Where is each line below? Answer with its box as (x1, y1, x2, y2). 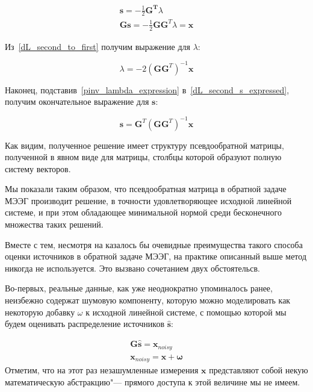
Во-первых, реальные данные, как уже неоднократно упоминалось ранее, (5, 282, 273, 294)
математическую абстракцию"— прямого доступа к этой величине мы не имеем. (5, 375, 300, 388)
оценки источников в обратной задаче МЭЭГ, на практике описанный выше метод (5, 250, 307, 263)
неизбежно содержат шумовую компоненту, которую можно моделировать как (5, 294, 291, 306)
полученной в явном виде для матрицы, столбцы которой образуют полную (5, 151, 282, 163)
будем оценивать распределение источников (5, 317, 165, 330)
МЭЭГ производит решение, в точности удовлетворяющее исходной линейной (5, 194, 292, 207)
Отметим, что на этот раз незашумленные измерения (5, 364, 199, 376)
